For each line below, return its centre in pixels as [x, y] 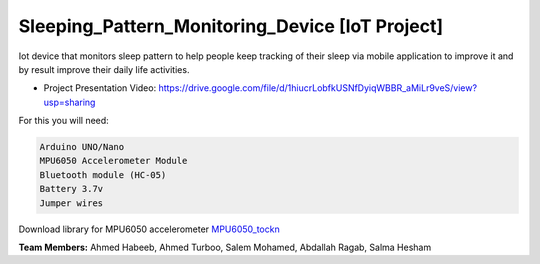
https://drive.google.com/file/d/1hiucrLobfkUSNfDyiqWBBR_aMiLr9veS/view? [318, 88]
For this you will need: [63, 121]
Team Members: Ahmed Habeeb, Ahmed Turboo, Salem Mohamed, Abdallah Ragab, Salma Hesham [225, 247]
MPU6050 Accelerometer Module [113, 161]
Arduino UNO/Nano [82, 147]
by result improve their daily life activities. [104, 69]
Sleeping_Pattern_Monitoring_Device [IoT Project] [231, 26]
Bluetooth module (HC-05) [103, 174]
